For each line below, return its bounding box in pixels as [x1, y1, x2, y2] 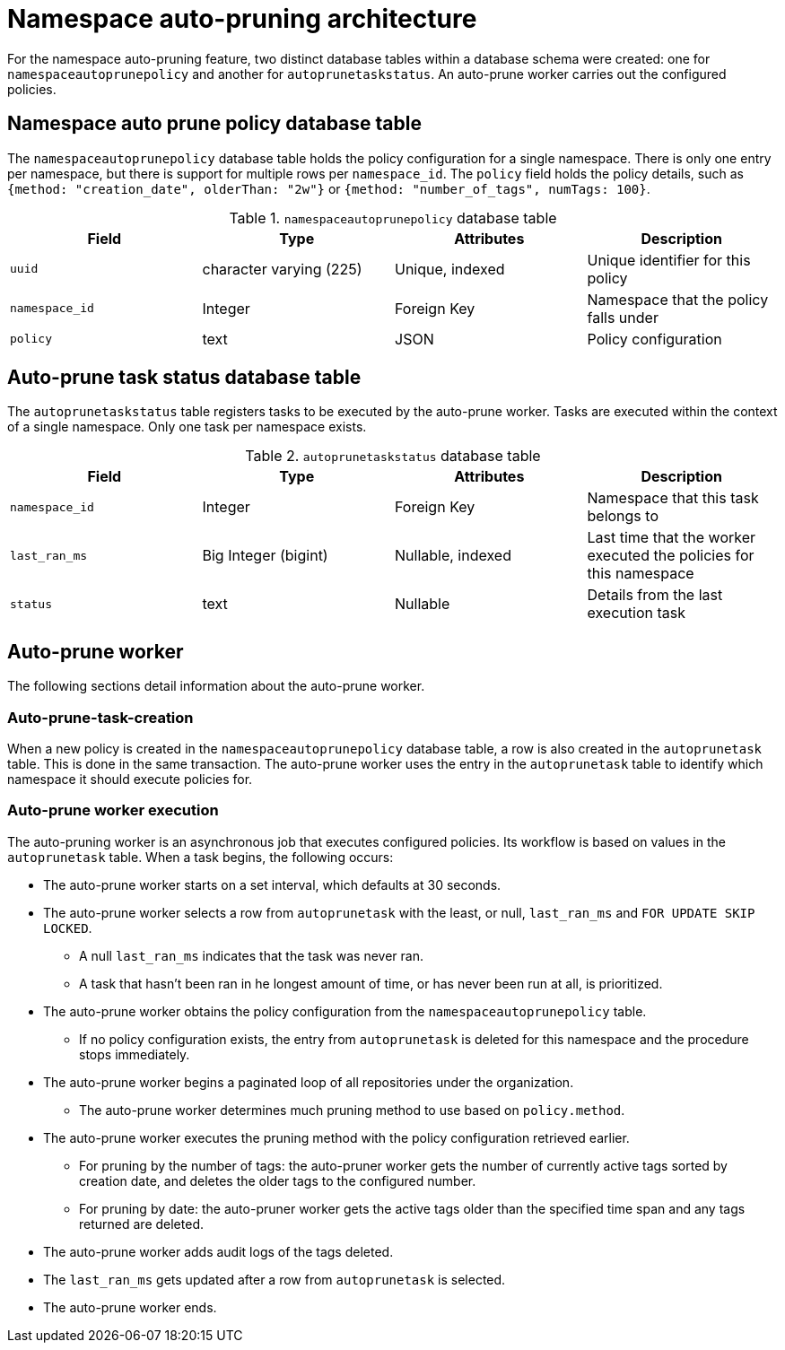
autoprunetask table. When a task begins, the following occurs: [7, 849, 394, 865]
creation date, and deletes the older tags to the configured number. [79, 1172, 476, 1189]
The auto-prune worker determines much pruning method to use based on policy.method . [79, 1102, 625, 1118]
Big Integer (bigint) [202, 546, 328, 565]
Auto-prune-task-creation [7, 708, 194, 727]
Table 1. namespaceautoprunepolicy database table [229, 208, 557, 227]
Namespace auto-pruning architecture [7, 4, 477, 34]
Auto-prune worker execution [7, 801, 219, 820]
